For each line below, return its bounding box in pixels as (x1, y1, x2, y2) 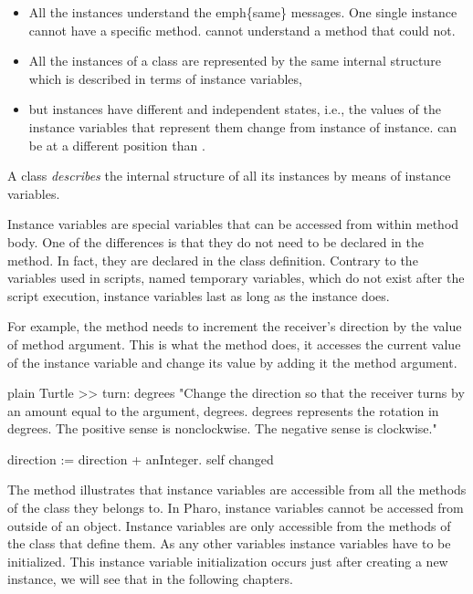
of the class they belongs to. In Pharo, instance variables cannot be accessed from (7, 498, 464, 517)
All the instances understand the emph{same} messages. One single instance (28, 3, 457, 21)
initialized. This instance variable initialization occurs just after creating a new (7, 551, 448, 570)
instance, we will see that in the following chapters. (7, 569, 293, 589)
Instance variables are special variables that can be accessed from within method (7, 214, 459, 234)
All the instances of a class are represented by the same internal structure (28, 51, 441, 70)
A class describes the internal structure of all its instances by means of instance (7, 166, 451, 185)
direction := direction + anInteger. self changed (7, 449, 274, 468)
